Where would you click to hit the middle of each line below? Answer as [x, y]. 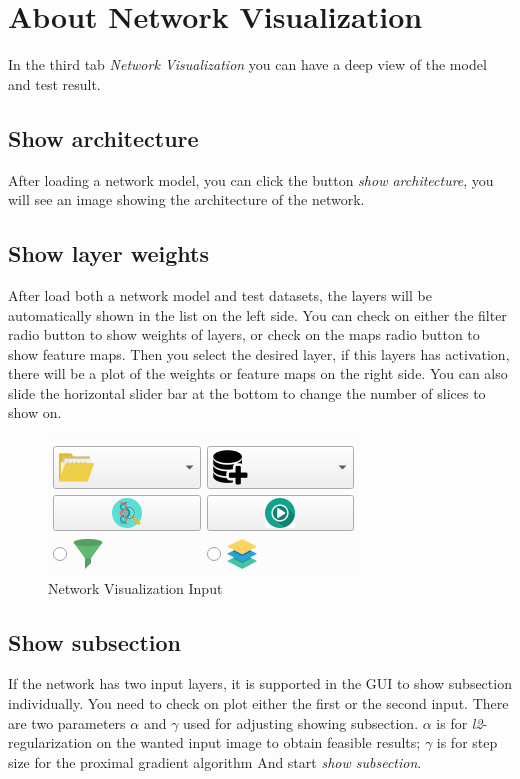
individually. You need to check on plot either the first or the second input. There [258, 703]
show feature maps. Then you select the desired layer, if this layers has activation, [259, 353]
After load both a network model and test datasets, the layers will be [220, 294]
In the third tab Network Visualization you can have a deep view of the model [247, 64]
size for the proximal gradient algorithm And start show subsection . [215, 761]
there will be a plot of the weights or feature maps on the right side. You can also [258, 373]
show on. [35, 412]
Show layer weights [108, 253]
